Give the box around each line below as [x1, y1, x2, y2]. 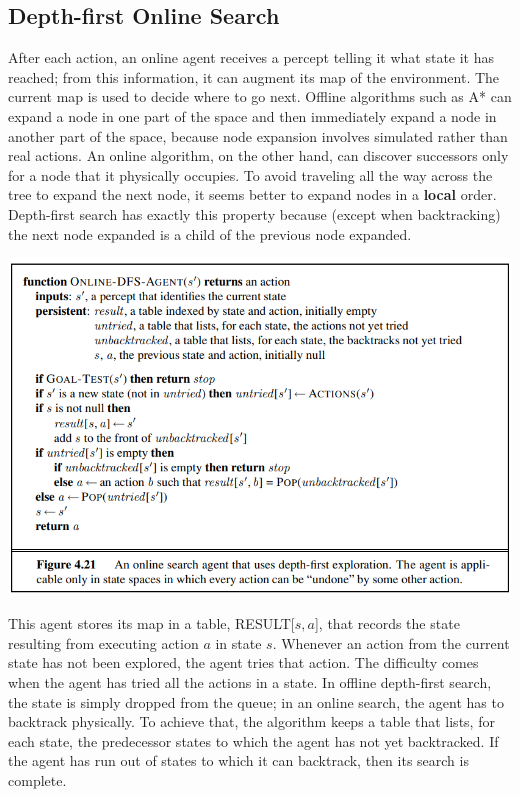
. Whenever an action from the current [272, 632, 510, 653]
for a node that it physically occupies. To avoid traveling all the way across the [8, 164, 493, 185]
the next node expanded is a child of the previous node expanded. [8, 223, 412, 244]
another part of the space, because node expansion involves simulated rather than [8, 125, 508, 146]
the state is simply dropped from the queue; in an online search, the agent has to [8, 691, 504, 712]
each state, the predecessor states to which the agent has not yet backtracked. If [8, 730, 499, 751]
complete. [8, 769, 67, 790]
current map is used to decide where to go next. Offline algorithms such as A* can [8, 86, 512, 107]
